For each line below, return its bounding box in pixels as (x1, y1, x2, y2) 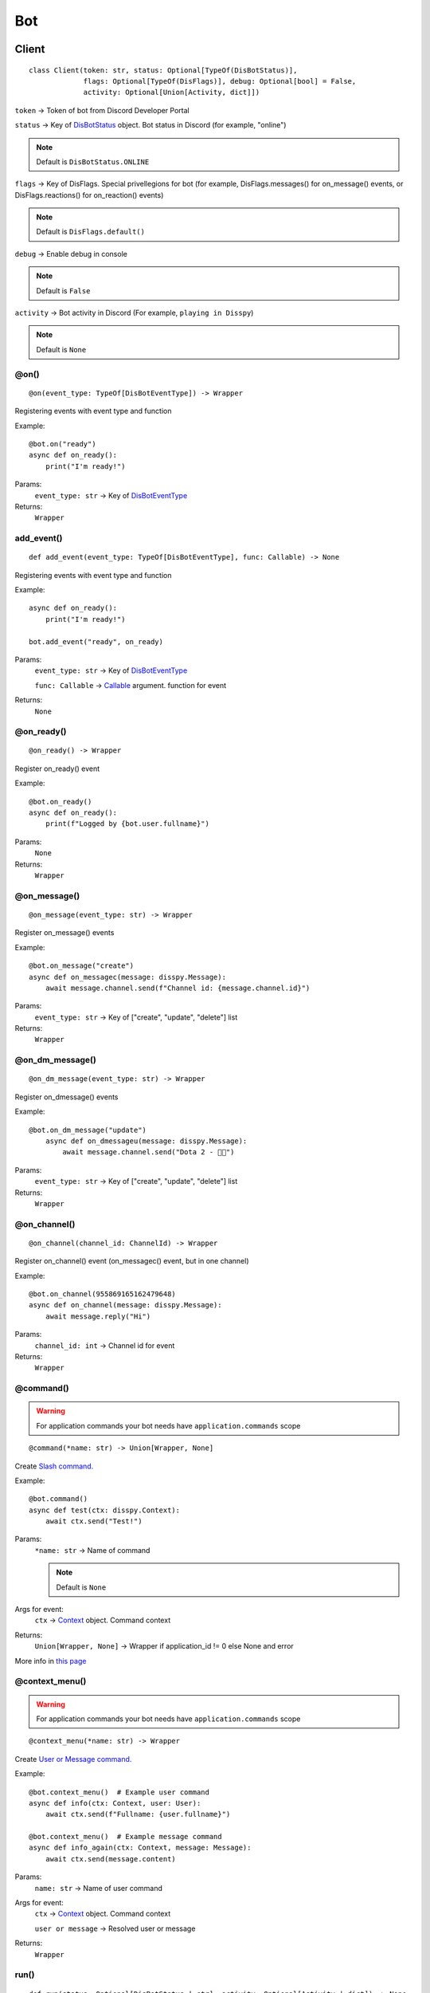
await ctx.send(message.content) (45, 1854, 177, 1863)
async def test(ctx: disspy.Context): (29, 1505, 181, 1515)
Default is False (36, 285, 91, 295)
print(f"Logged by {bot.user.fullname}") (45, 820, 210, 828)
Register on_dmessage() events (14, 1092, 119, 1102)
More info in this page (14, 1656, 87, 1665)
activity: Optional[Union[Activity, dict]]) (83, 88, 260, 97)
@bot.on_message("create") (29, 961, 135, 970)
